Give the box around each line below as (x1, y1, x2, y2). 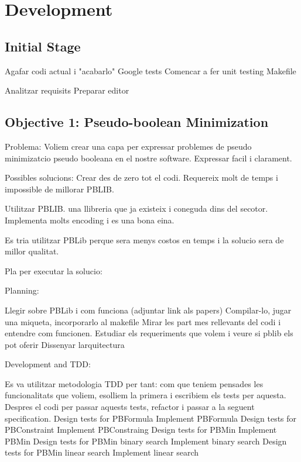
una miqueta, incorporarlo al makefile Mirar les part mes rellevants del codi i (5, 315, 281, 327)
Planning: (5, 284, 39, 296)
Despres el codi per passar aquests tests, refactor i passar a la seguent (5, 401, 255, 413)
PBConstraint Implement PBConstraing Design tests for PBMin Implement (5, 423, 277, 436)
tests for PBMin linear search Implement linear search (5, 446, 199, 458)
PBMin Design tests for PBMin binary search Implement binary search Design (5, 435, 287, 447)
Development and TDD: (5, 358, 91, 370)
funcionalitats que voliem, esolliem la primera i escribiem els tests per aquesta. (5, 389, 286, 401)
